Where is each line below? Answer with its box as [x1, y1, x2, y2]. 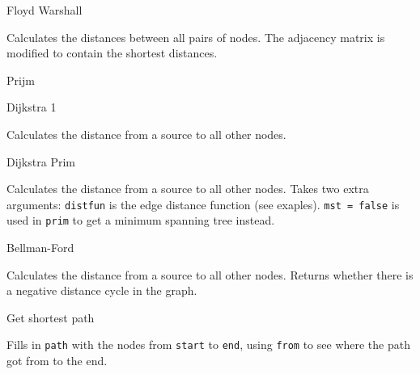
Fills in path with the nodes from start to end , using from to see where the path [6, 336, 410, 353]
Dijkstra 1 [6, 99, 57, 116]
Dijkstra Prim [6, 153, 75, 170]
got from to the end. [6, 352, 108, 369]
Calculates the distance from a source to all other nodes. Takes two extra [6, 180, 369, 197]
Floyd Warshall [6, 2, 83, 18]
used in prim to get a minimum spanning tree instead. [6, 212, 275, 229]
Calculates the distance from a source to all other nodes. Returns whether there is [6, 266, 414, 283]
